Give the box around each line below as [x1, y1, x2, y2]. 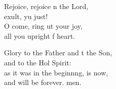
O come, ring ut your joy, [4, 21, 83, 31]
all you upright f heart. [4, 30, 75, 41]
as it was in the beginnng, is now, [4, 67, 108, 77]
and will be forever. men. [4, 77, 82, 87]
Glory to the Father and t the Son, [4, 47, 112, 58]
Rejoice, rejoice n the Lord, [4, 1, 89, 11]
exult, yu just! [4, 11, 48, 21]
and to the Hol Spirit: [4, 57, 71, 67]
